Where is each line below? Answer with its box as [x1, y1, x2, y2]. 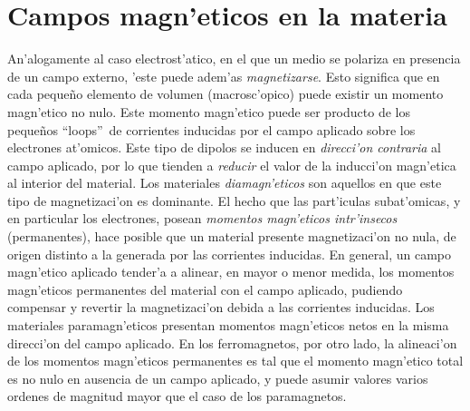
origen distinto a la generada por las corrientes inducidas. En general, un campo [7, 244, 451, 263]
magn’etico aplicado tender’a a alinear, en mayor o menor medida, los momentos [7, 262, 455, 281]
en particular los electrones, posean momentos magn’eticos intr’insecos [7, 209, 398, 228]
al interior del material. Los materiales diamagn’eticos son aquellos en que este [7, 173, 442, 192]
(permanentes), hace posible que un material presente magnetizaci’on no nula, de [7, 227, 456, 246]
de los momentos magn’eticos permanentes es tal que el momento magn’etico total [7, 351, 464, 370]
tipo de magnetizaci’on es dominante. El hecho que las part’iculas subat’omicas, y [7, 191, 461, 210]
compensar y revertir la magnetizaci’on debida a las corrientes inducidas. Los [7, 298, 435, 317]
